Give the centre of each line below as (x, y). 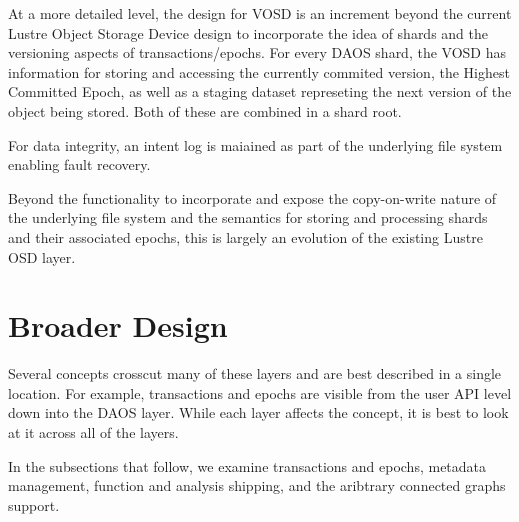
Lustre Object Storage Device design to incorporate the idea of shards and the (248, 32)
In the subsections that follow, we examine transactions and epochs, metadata (247, 465)
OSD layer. (42, 256)
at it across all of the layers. (93, 432)
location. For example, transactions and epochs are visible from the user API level (260, 392)
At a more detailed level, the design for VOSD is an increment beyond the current (260, 13)
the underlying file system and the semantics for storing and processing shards (248, 217)
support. (34, 504)
